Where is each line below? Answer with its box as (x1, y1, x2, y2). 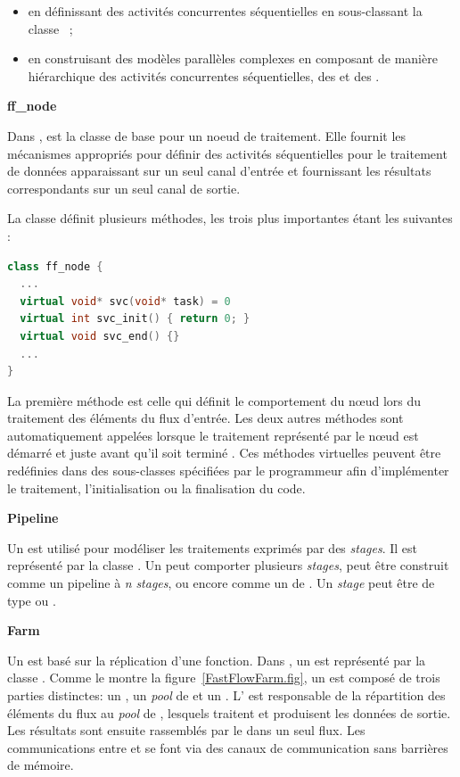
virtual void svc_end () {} (20, 329, 180, 343)
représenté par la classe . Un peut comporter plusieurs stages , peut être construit (7, 556, 449, 574)
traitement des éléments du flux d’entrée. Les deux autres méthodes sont (7, 409, 404, 427)
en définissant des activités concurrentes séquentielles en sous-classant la (28, 2, 423, 20)
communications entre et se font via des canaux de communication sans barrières (7, 738, 448, 756)
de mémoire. (7, 756, 74, 774)
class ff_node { (7, 260, 103, 273)
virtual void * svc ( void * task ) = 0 (20, 294, 231, 308)
